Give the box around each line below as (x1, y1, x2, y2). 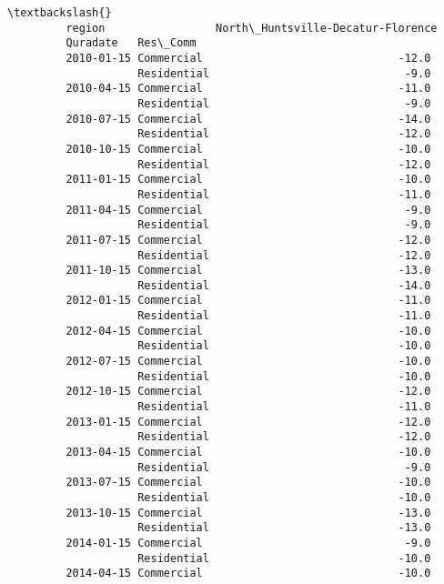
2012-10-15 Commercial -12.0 (66, 385, 431, 398)
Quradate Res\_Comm (66, 36, 197, 50)
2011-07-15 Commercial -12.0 (66, 233, 431, 247)
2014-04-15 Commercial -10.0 (66, 567, 431, 580)
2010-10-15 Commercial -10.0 (66, 142, 431, 156)
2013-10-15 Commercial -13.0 (66, 506, 431, 519)
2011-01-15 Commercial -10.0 (66, 173, 431, 186)
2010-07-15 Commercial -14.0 (66, 112, 431, 126)
